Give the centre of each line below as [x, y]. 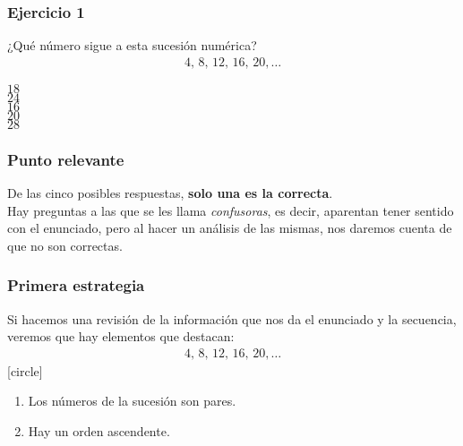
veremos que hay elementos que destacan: [121, 336]
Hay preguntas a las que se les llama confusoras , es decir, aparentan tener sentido [231, 210]
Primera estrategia [76, 285]
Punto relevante [66, 159]
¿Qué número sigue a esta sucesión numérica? [132, 45]
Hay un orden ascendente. [99, 431]
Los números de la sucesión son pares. [132, 401]
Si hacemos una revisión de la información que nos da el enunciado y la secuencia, [232, 318]
